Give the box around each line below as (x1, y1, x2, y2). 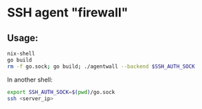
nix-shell (7, 50, 36, 57)
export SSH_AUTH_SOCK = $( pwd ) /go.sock (7, 88, 115, 95)
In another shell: (7, 75, 53, 84)
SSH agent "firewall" (7, 5, 128, 21)
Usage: (7, 32, 39, 44)
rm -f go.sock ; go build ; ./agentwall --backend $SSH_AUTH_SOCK (7, 63, 195, 70)
